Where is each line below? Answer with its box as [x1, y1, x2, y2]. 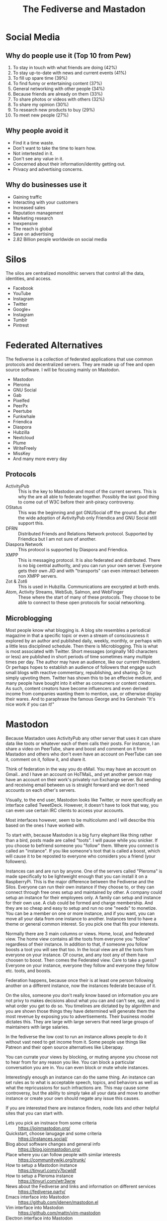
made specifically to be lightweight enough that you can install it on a [5, 873, 148, 879]
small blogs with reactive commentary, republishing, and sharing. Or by [5, 670, 152, 676]
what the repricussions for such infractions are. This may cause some [5, 1085, 149, 1091]
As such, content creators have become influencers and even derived [5, 686, 149, 692]
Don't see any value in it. [12, 155, 64, 161]
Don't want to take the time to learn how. [12, 145, 96, 151]
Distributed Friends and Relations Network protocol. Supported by [18, 531, 154, 537]
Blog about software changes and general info [5, 1141, 101, 1147]
